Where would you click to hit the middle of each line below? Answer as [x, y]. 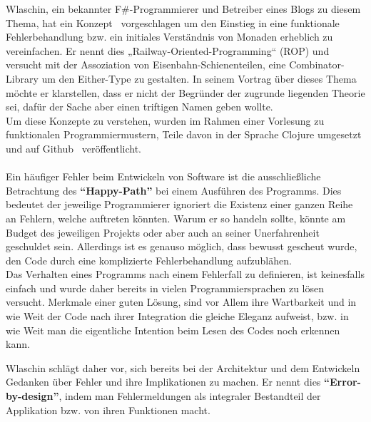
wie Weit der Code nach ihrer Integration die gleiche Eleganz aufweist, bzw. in [177, 316]
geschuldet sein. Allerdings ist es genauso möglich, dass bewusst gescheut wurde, [182, 246]
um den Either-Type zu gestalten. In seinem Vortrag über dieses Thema [199, 78]
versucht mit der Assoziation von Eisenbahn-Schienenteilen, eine [146, 65]
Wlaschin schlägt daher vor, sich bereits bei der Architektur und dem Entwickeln [183, 367]
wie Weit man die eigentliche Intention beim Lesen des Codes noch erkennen [173, 330]
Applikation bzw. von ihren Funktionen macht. [108, 410]
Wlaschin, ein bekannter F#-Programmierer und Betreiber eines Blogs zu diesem [183, 9]
